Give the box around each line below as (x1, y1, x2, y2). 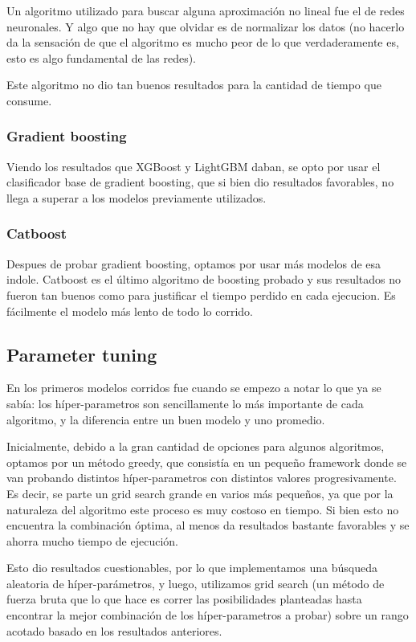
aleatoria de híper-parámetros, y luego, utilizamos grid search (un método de (6, 575, 385, 591)
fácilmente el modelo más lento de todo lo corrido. (6, 302, 253, 319)
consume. (6, 92, 52, 108)
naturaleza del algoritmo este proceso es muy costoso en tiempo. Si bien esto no (6, 501, 399, 517)
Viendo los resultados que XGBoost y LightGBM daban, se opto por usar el (6, 157, 381, 174)
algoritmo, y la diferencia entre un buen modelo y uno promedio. (6, 411, 325, 427)
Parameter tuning (6, 341, 157, 366)
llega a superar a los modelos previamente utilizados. (6, 189, 267, 206)
